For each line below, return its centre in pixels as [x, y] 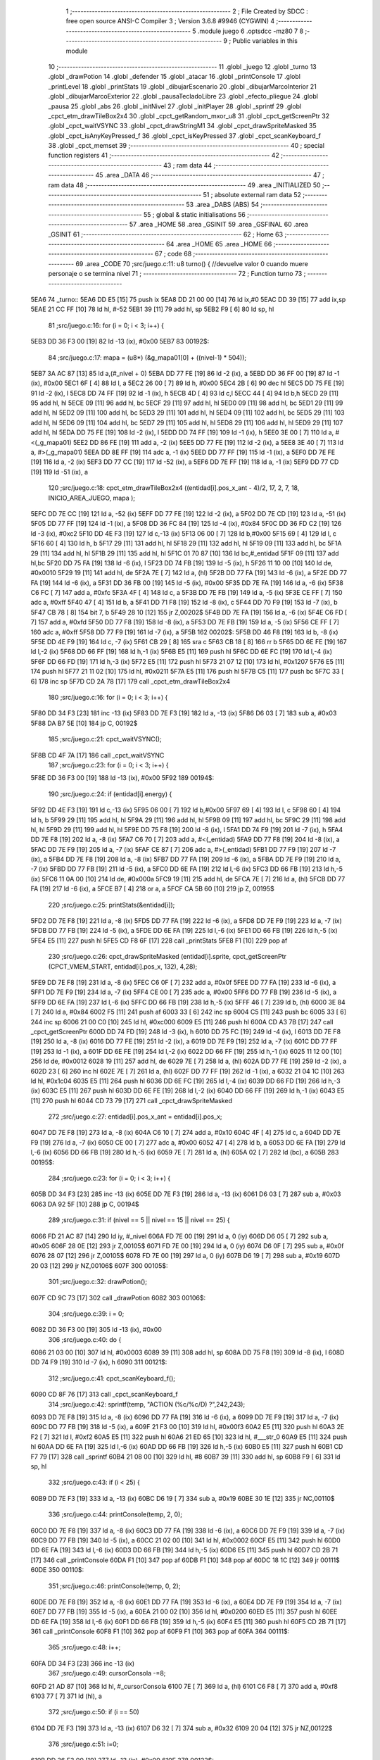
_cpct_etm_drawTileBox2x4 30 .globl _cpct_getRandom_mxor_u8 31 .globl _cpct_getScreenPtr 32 [189, 115]
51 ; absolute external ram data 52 [252, 195]
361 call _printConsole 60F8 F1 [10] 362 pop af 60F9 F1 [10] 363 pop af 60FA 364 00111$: [160, 1632]
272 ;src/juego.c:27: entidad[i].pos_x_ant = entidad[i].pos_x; [135, 1117]
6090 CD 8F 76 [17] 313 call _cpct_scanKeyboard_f [104, 1395]
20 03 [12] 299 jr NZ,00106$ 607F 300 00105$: [99, 1265]
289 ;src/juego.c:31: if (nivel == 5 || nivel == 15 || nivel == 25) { [139, 1220]
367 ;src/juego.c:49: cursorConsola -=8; [107, 1673]
